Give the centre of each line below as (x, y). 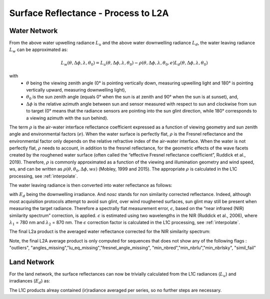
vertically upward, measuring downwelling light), (76, 89)
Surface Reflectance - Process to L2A (89, 13)
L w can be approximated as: (38, 50)
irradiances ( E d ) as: (29, 281)
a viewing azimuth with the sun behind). (67, 118)
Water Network (33, 31)
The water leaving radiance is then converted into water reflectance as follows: (91, 185)
